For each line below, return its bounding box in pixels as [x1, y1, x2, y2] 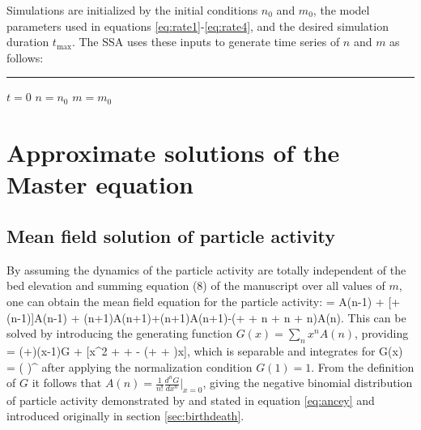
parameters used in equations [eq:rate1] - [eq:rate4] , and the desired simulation [6, 17, 389, 34]
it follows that [32, 374, 102, 391]
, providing [355, 325, 409, 342]
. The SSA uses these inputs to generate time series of [71, 33, 340, 50]
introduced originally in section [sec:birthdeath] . [6, 407, 245, 424]
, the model [313, 2, 370, 18]
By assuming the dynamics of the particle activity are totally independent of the [6, 261, 406, 278]
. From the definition [311, 358, 415, 375]
